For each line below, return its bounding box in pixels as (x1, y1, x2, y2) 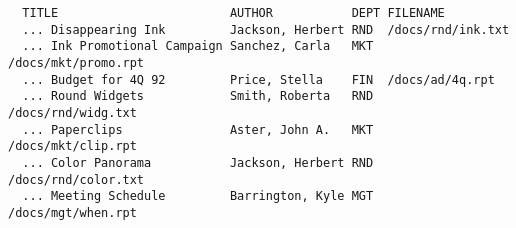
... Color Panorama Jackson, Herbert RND (22, 155, 374, 170)
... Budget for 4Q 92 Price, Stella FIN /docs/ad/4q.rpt (22, 72, 495, 87)
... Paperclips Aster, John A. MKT (22, 122, 374, 137)
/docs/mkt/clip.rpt (8, 139, 137, 154)
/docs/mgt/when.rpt (8, 205, 137, 220)
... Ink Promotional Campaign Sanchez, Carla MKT (22, 39, 374, 54)
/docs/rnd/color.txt (8, 172, 145, 187)
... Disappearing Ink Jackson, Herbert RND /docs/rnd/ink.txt (22, 22, 510, 37)
